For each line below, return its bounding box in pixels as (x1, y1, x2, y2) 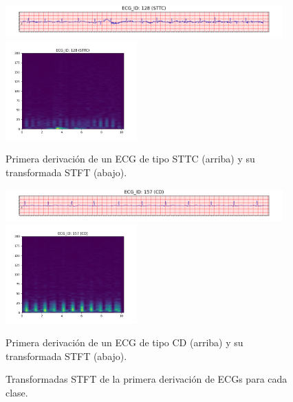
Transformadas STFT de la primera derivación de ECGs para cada (6, 372, 287, 386)
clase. (6, 385, 28, 399)
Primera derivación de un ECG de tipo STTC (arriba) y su (6, 151, 255, 166)
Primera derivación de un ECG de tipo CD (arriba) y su (6, 335, 243, 350)
